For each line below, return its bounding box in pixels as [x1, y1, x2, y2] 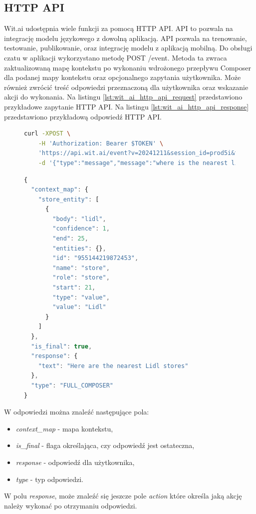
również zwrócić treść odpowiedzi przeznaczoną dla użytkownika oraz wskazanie [4, 81, 249, 92]
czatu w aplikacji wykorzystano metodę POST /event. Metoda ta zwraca [4, 52, 227, 62]
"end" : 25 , [52, 235, 88, 242]
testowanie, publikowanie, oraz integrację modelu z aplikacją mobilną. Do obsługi [4, 42, 253, 53]
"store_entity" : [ [38, 195, 99, 203]
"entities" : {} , [52, 244, 106, 252]
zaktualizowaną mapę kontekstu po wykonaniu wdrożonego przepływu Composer [4, 62, 251, 72]
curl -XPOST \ [24, 130, 71, 137]
